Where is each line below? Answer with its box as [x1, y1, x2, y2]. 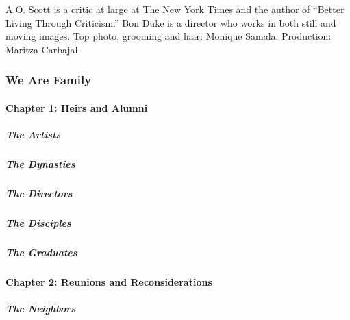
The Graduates [5, 245, 77, 259]
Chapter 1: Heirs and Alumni [5, 100, 148, 114]
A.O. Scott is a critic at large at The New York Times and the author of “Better [5, 2, 345, 16]
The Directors [5, 186, 73, 200]
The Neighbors [5, 301, 76, 316]
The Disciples [5, 215, 71, 230]
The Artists [5, 127, 61, 141]
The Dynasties [5, 156, 75, 171]
